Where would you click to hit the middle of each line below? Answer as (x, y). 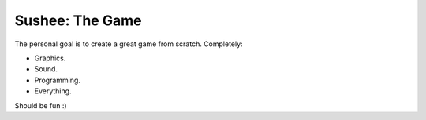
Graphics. (50, 58)
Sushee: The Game (78, 20)
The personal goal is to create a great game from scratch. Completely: (129, 44)
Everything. (53, 91)
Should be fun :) (41, 105)
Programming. (57, 80)
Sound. (46, 69)
